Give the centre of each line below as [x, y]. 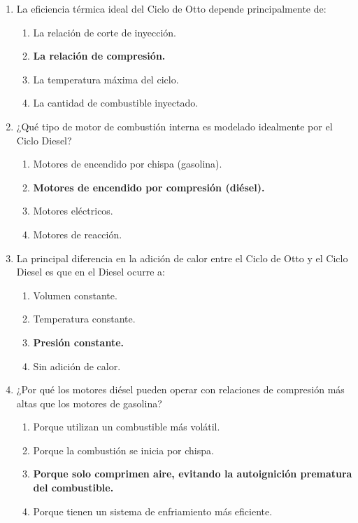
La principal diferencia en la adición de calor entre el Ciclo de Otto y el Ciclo [182, 258]
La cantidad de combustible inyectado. [116, 103]
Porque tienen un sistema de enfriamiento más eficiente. [153, 511]
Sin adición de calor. [77, 366]
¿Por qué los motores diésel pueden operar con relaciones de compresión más [180, 389]
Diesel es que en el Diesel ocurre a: [91, 272]
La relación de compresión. [99, 56]
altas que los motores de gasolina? [89, 403]
